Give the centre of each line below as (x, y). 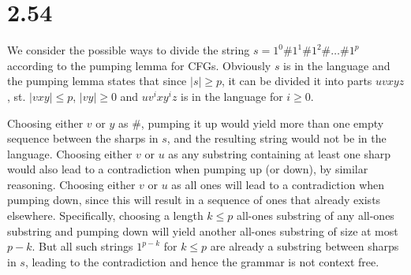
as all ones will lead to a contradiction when (278, 184)
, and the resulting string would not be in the (276, 138)
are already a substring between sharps (305, 246)
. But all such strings (82, 246)
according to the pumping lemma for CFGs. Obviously (139, 65)
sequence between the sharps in (83, 138)
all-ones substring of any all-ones (316, 216)
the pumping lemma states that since (97, 81)
